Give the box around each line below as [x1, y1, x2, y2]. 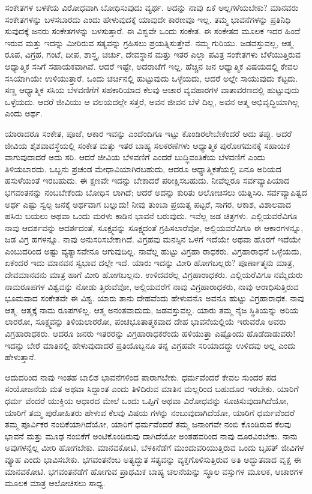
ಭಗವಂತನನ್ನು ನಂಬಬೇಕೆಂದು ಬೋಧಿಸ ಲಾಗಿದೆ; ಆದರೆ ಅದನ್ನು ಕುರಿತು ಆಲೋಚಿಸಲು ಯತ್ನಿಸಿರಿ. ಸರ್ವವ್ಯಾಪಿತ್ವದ [5, 185, 307, 198]
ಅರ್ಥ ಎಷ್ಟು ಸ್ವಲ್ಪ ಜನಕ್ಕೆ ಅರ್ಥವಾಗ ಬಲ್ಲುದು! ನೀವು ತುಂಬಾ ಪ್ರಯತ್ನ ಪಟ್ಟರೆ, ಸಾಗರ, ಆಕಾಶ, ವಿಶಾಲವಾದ [5, 197, 292, 210]
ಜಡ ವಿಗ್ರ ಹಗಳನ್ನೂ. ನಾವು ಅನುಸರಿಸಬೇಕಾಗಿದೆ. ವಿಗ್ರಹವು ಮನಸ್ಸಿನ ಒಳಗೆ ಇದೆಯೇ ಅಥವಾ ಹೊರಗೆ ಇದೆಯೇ [5, 233, 301, 245]
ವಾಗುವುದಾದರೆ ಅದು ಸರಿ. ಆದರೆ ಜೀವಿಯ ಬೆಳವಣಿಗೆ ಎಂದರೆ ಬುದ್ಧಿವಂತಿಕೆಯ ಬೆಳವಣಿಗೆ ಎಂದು [5, 151, 265, 163]
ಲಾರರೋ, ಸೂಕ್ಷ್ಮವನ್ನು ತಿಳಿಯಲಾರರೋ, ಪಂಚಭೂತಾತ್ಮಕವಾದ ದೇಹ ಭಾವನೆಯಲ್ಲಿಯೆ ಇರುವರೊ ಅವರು [5, 315, 286, 328]
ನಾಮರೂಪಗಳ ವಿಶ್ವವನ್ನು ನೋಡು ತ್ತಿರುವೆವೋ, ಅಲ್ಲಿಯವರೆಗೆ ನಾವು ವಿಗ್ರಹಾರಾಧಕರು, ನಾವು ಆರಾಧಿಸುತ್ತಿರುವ [5, 280, 299, 292]
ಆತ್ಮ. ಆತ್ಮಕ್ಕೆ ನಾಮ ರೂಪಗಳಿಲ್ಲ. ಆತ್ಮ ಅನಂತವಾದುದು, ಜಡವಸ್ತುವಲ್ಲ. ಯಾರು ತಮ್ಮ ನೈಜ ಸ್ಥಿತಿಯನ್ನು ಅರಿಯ [5, 303, 299, 316]
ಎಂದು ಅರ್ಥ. [5, 107, 43, 119]
